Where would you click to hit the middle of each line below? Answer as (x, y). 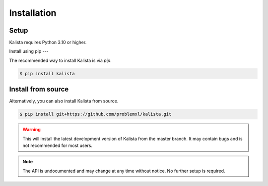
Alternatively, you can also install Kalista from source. (64, 101)
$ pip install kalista (47, 73)
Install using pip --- (29, 51)
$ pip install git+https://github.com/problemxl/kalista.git (96, 114)
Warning (32, 130)
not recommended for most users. (58, 145)
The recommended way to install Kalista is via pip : (60, 60)
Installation (33, 13)
